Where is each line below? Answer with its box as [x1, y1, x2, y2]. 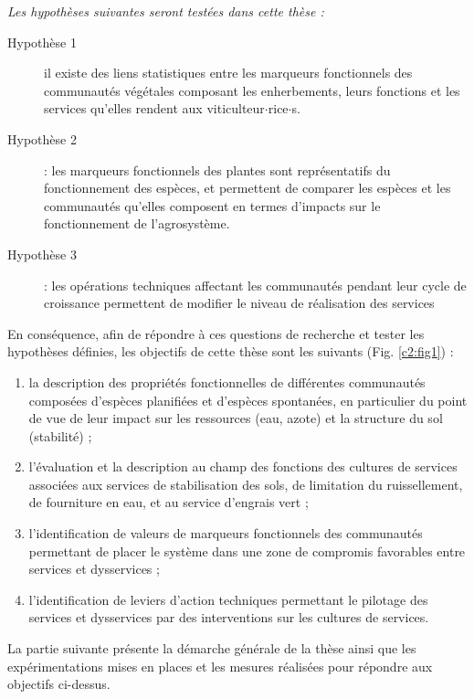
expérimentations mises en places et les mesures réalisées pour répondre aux [7, 656, 433, 675]
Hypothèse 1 [7, 32, 77, 51]
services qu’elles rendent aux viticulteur [44, 99, 265, 118]
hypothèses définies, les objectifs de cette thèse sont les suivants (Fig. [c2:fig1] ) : [7, 342, 454, 361]
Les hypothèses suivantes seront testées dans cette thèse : [7, 2, 324, 20]
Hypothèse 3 [7, 244, 77, 263]
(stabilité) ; [28, 426, 92, 445]
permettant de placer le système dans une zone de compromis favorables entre [28, 541, 466, 560]
